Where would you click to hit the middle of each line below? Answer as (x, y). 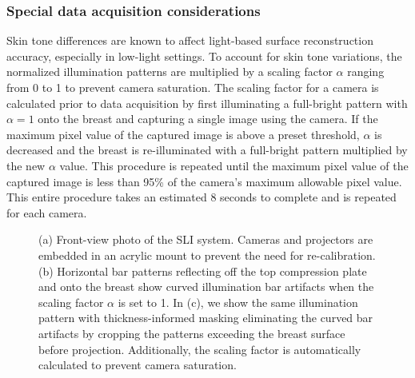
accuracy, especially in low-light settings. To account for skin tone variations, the (204, 56)
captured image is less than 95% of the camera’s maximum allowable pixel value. (204, 181)
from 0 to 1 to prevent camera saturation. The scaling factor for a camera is (193, 87)
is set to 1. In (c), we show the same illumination (238, 302)
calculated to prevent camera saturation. (138, 365)
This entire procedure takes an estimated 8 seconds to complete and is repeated (202, 197)
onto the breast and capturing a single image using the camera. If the (208, 119)
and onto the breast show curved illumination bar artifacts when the (206, 286)
